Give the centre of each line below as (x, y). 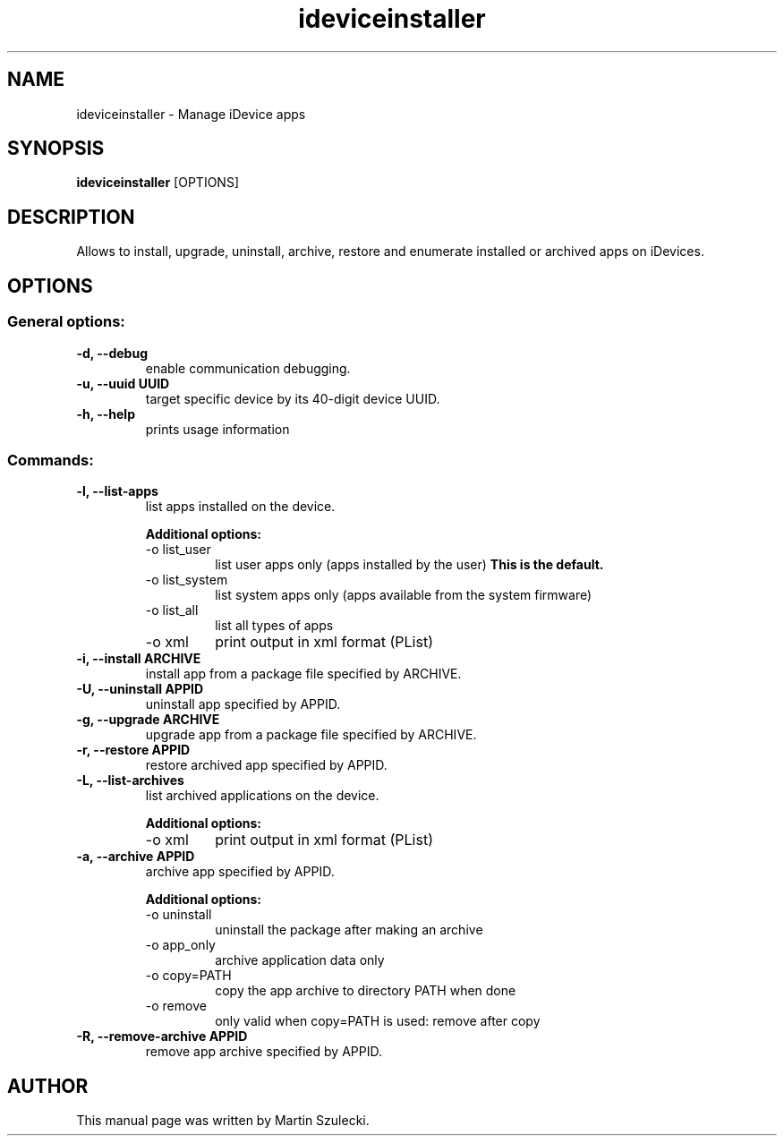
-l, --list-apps (117, 491)
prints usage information (217, 429)
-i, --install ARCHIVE (139, 659)
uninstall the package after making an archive (349, 930)
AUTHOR (48, 1086)
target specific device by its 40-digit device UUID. (293, 398)
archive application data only (300, 960)
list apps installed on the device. (240, 507)
